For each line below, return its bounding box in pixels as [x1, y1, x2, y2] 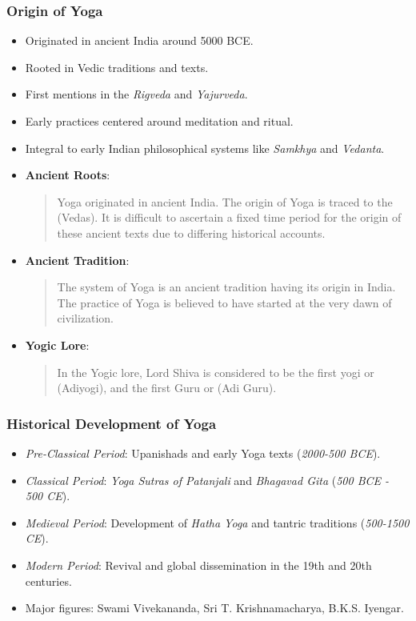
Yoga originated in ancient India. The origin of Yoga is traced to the [57, 193, 393, 210]
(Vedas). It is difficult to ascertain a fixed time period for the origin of [57, 209, 402, 226]
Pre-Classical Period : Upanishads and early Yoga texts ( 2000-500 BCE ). [25, 444, 381, 461]
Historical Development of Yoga [6, 413, 217, 433]
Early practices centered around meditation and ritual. [25, 113, 294, 129]
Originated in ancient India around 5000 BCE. [25, 32, 254, 49]
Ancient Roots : [25, 166, 110, 183]
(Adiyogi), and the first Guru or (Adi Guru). [57, 379, 277, 396]
